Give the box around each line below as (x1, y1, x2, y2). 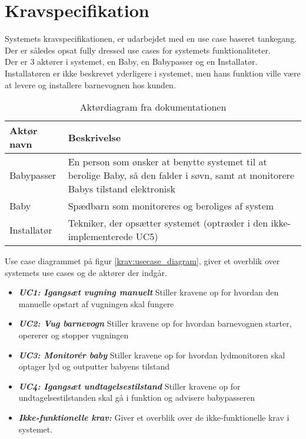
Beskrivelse (68, 130, 121, 144)
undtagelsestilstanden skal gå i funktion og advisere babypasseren (18, 391, 255, 404)
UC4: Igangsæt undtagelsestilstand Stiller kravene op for (18, 380, 241, 392)
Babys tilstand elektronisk (68, 182, 175, 196)
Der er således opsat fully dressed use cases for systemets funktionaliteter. (5, 44, 271, 56)
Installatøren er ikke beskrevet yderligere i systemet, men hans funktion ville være (5, 66, 301, 79)
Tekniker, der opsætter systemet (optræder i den (68, 216, 268, 230)
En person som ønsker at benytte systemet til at (68, 155, 267, 169)
